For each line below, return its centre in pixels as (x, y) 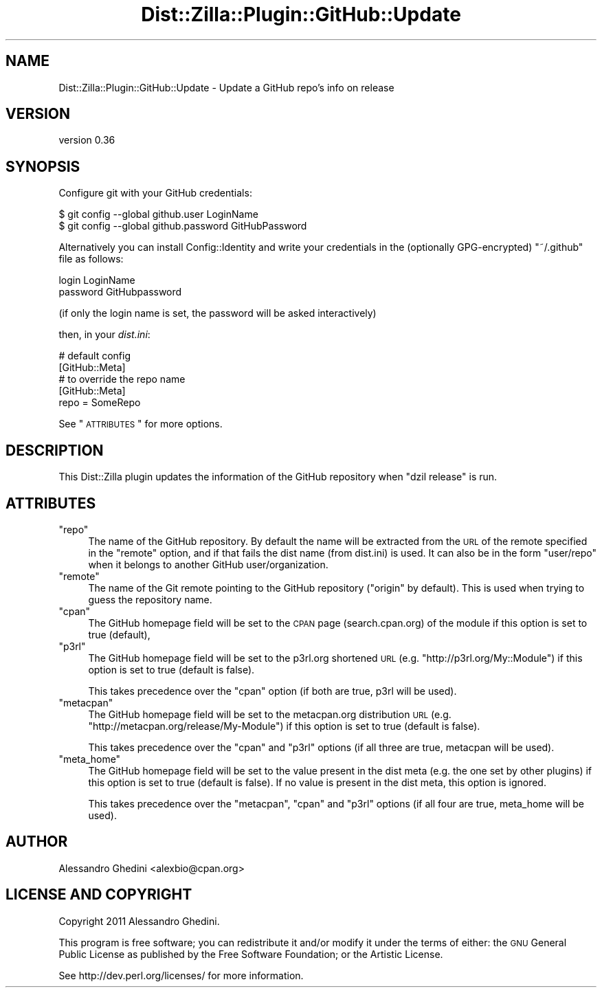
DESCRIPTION (55, 450)
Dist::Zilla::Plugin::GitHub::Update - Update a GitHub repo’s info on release (226, 87)
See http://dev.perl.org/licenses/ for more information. (181, 975)
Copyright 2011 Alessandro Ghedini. (139, 921)
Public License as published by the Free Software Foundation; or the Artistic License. (251, 954)
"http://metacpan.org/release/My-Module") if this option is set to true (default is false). (284, 726)
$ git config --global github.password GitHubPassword (183, 226)
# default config (94, 356)
